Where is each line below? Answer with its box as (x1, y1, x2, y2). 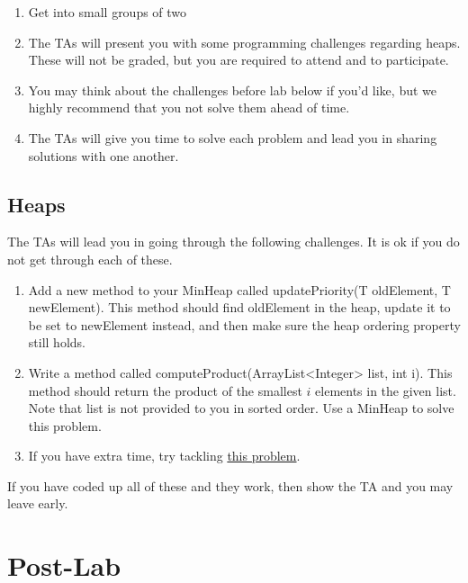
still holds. (28, 333, 85, 352)
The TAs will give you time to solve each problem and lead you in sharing (28, 128, 437, 147)
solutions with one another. (28, 146, 179, 165)
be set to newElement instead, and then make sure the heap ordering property (28, 315, 461, 334)
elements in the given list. (315, 381, 456, 399)
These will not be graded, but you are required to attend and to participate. (28, 50, 449, 69)
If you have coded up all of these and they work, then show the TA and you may (7, 476, 454, 495)
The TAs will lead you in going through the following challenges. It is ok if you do (7, 232, 460, 251)
